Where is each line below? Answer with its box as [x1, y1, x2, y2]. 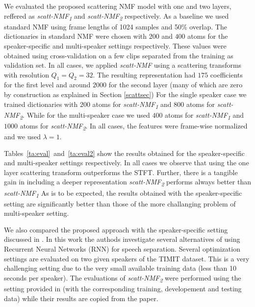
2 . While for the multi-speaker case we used [20, 109, 150, 121]
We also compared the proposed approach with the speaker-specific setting [4, 224, 228, 234]
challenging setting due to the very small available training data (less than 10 [4, 263, 237, 273]
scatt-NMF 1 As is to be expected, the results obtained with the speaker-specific [4, 187, 242, 199]
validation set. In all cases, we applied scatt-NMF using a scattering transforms [4, 60, 242, 70]
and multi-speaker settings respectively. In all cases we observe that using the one [4, 157, 249, 168]
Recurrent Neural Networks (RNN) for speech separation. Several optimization [4, 244, 240, 254]
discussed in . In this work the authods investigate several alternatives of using [4, 234, 240, 244]
